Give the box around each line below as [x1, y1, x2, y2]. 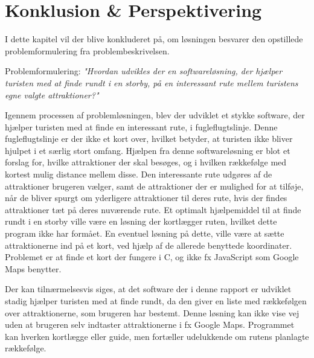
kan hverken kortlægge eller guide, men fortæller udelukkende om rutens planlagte [5, 330, 309, 342]
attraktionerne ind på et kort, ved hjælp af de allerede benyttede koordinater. [5, 238, 292, 251]
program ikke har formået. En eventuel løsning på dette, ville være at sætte [5, 227, 284, 240]
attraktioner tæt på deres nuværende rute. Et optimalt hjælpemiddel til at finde [5, 203, 301, 216]
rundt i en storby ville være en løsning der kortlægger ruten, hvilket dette [5, 215, 277, 228]
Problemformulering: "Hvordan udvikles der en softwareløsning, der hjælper [5, 65, 283, 77]
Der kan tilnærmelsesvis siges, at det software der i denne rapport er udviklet [5, 283, 292, 295]
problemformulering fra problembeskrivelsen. [5, 44, 170, 57]
